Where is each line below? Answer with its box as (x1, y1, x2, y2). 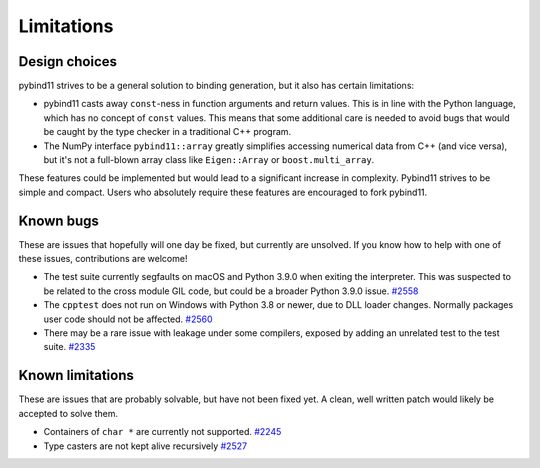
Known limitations (18, 367, 134, 384)
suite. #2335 (43, 341, 96, 353)
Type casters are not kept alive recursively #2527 (43, 440, 248, 452)
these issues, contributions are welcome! (18, 253, 188, 265)
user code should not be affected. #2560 (43, 313, 214, 325)
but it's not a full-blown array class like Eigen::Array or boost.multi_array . (43, 154, 375, 166)
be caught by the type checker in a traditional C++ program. (43, 126, 292, 138)
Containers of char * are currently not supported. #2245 (43, 426, 282, 438)
